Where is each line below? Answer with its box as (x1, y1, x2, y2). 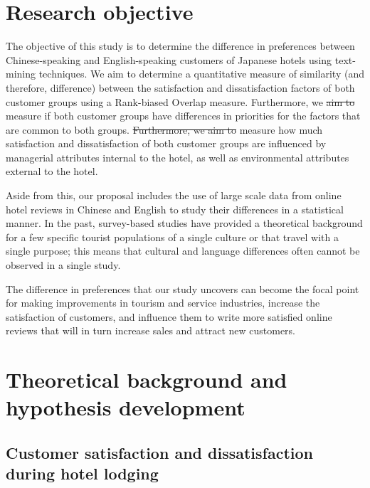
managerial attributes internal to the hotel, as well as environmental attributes (6, 149, 349, 164)
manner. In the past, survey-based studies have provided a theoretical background (6, 216, 363, 230)
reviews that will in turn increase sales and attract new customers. (6, 323, 296, 338)
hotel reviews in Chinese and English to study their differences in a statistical (6, 201, 344, 216)
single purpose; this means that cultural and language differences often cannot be (6, 243, 360, 258)
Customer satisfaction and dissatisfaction (6, 441, 313, 463)
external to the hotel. (6, 164, 98, 179)
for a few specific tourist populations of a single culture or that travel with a (6, 229, 339, 244)
